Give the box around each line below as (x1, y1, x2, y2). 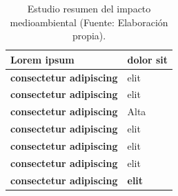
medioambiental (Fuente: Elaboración (10, 14, 168, 29)
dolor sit (127, 52, 168, 66)
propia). (72, 28, 106, 43)
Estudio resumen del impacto (27, 1, 151, 15)
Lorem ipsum (10, 52, 75, 66)
